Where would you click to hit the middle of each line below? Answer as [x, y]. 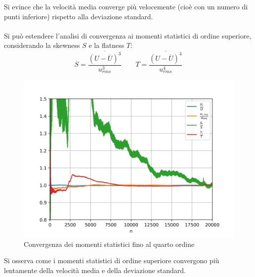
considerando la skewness [42, 45]
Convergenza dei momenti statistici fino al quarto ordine [109, 244]
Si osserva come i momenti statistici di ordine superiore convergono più [112, 260]
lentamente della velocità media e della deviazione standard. [95, 270]
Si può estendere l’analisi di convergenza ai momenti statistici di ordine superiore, [128, 35]
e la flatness [106, 45]
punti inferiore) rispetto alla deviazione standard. [79, 16]
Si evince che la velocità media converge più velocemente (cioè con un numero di [126, 6]
